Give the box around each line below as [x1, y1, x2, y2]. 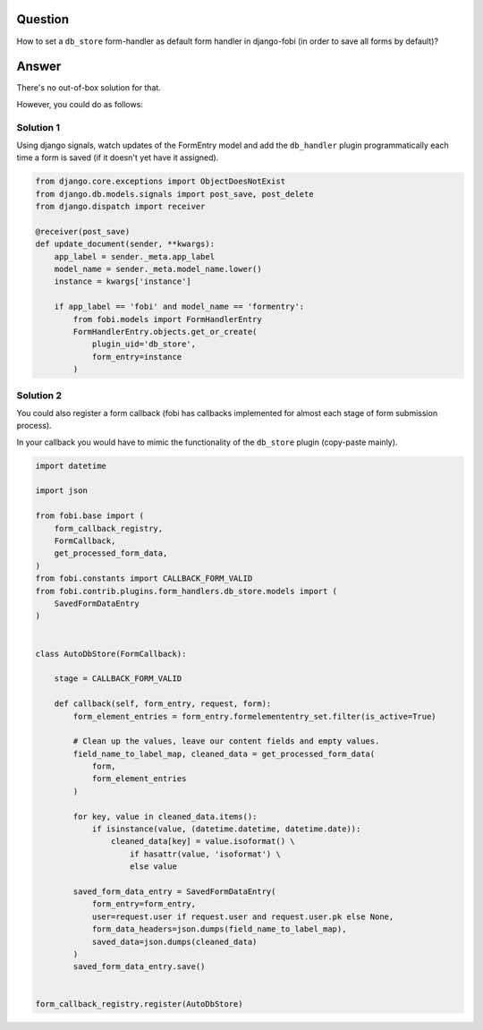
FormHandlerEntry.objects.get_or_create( [72, 327, 258, 337]
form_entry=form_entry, [91, 899, 197, 909]
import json [35, 486, 89, 496]
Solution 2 [16, 389, 63, 402]
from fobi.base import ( [35, 511, 145, 521]
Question [16, 12, 69, 27]
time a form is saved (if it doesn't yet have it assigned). [16, 152, 219, 163]
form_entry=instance [91, 352, 182, 362]
